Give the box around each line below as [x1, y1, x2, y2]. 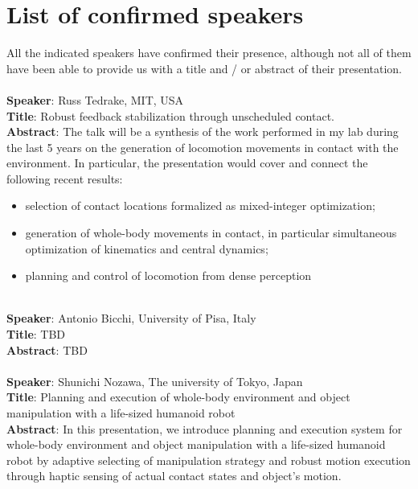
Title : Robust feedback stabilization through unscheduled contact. [6, 107, 334, 124]
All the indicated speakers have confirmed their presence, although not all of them [6, 44, 412, 61]
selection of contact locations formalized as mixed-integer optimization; [25, 197, 375, 214]
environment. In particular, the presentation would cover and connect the [6, 154, 368, 171]
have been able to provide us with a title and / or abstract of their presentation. [6, 60, 402, 76]
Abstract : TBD [6, 341, 88, 358]
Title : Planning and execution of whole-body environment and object [6, 388, 350, 405]
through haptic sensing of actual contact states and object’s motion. [6, 467, 342, 484]
